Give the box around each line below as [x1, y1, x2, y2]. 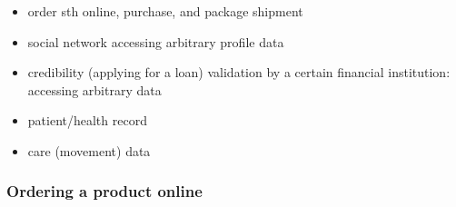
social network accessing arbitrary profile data [27, 32, 284, 51]
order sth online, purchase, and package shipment [27, 2, 303, 20]
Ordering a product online [6, 180, 203, 202]
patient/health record [27, 111, 147, 130]
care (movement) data [27, 141, 151, 160]
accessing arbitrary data [27, 80, 162, 99]
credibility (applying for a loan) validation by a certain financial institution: [27, 63, 451, 82]
